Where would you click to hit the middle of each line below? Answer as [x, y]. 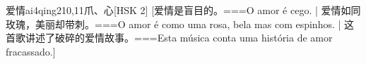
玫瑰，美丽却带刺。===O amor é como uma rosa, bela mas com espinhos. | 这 [180, 24]
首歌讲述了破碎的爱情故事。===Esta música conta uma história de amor [169, 38]
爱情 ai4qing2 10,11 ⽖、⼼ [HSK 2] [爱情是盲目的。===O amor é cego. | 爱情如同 [183, 10]
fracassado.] [31, 51]
